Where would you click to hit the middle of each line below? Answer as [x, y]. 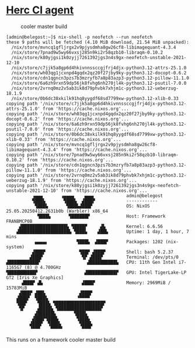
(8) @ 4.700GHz [43, 267]
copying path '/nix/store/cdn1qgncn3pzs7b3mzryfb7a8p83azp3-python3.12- [96, 165]
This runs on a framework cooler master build [61, 339]
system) [15, 247]
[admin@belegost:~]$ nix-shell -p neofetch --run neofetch [79, 37]
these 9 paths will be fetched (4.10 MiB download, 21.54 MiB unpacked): [98, 42]
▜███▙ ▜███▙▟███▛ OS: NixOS [92, 206]
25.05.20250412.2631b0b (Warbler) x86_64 [57, 211]
